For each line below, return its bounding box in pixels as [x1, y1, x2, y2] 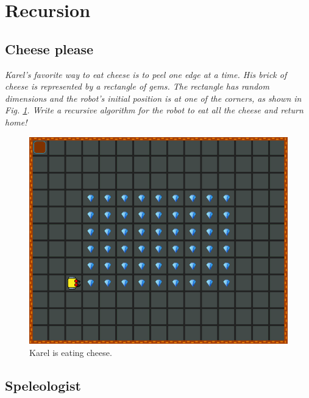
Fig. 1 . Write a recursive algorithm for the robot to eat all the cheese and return [5, 104, 304, 116]
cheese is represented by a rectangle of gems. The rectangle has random [5, 80, 269, 93]
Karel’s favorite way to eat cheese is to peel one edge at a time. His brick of [5, 68, 287, 80]
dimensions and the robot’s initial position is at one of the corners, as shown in [5, 91, 302, 104]
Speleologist [5, 376, 81, 395]
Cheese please [5, 39, 94, 58]
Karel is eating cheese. [29, 346, 112, 359]
